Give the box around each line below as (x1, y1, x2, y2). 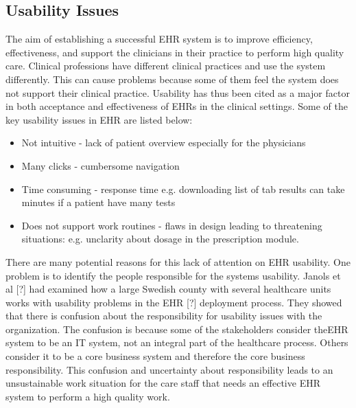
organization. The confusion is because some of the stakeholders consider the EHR (5, 321, 348, 336)
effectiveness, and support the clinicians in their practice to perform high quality (5, 45, 344, 59)
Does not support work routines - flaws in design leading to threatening (21, 218, 322, 232)
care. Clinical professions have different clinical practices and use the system (5, 58, 326, 73)
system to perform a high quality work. (5, 389, 170, 403)
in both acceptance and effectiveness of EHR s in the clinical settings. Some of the (5, 99, 348, 113)
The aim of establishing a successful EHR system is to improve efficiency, (5, 32, 313, 46)
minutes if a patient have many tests (21, 195, 176, 209)
